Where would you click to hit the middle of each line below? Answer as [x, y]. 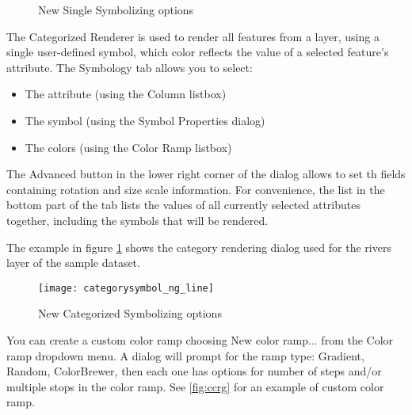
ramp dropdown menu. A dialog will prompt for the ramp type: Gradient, [185, 355]
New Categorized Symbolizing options [130, 313]
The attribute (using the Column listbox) [126, 94]
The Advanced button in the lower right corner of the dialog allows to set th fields [206, 174]
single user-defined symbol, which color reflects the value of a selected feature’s [198, 52]
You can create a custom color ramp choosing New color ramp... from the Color [200, 339]
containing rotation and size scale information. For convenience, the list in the [196, 189]
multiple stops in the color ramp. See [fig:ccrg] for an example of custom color [195, 386]
